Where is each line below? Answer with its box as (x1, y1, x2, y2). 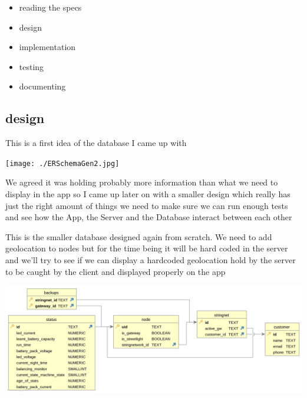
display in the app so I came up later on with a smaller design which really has (5, 188, 291, 200)
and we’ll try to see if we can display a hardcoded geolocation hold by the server (5, 253, 296, 266)
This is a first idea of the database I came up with (5, 137, 187, 149)
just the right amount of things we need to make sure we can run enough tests (5, 199, 288, 211)
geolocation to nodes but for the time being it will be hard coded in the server (5, 242, 288, 254)
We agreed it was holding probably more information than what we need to (5, 176, 278, 188)
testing (19, 60, 44, 72)
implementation (19, 41, 76, 53)
